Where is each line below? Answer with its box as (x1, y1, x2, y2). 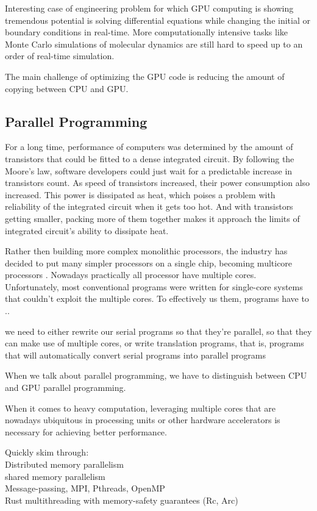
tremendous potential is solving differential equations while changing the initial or (5, 13, 310, 26)
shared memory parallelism (5, 470, 105, 482)
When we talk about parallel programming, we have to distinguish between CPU (5, 369, 307, 382)
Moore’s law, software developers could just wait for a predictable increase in (5, 164, 293, 177)
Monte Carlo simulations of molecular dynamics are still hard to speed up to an (5, 37, 303, 50)
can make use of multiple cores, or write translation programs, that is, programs (5, 337, 304, 349)
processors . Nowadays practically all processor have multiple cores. (5, 268, 257, 281)
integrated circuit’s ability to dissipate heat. (5, 224, 169, 237)
